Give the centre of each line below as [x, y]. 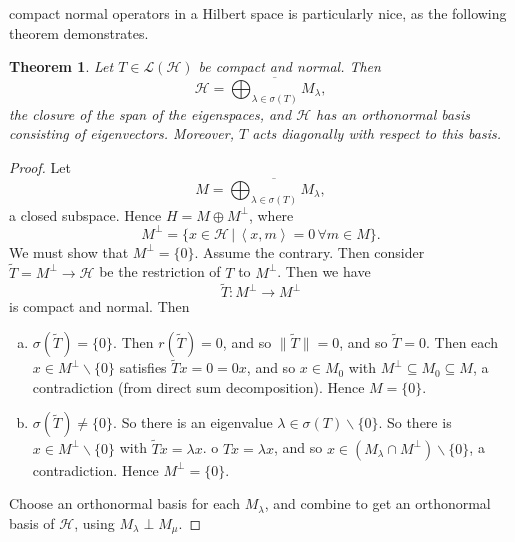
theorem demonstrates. [79, 32]
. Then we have [324, 271]
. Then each [461, 342]
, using [94, 522]
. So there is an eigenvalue [193, 422]
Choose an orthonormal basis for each [124, 503]
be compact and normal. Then [289, 66]
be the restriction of [160, 271]
